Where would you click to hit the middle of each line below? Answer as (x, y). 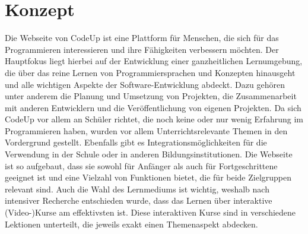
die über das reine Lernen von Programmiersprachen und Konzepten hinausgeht (150, 72)
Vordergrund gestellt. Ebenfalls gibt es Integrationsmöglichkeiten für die (136, 142)
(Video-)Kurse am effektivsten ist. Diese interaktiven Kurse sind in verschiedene (150, 212)
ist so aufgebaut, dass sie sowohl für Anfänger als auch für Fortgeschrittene (141, 165)
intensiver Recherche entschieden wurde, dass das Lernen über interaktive (139, 200)
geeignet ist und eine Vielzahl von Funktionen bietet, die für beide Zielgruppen (148, 177)
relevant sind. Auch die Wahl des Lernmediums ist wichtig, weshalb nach (137, 189)
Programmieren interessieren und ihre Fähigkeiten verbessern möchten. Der (142, 49)
